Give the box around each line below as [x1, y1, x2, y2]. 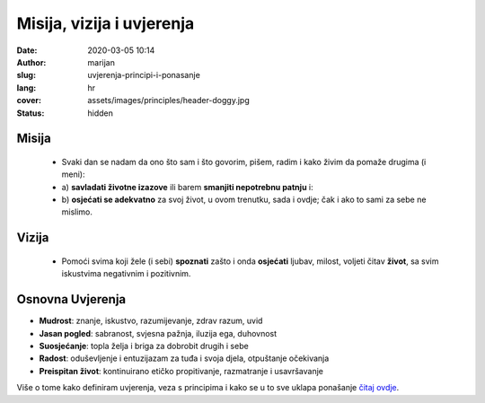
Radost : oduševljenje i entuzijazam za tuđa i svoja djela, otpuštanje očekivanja [39, 353, 330, 364]
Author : [16, 57, 47, 67]
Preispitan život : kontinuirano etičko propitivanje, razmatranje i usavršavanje [39, 365, 323, 376]
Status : [16, 108, 45, 118]
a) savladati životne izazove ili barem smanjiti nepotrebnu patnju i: [61, 181, 313, 192]
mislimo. [61, 206, 93, 217]
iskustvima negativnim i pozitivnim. [61, 268, 191, 279]
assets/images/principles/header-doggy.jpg [87, 95, 251, 106]
